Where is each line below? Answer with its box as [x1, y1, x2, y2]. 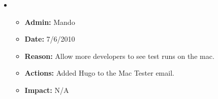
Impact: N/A [24, 84, 69, 95]
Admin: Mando [24, 16, 75, 27]
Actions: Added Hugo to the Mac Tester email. [24, 68, 174, 78]
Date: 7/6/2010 [24, 34, 75, 44]
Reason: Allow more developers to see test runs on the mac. [24, 50, 214, 61]
